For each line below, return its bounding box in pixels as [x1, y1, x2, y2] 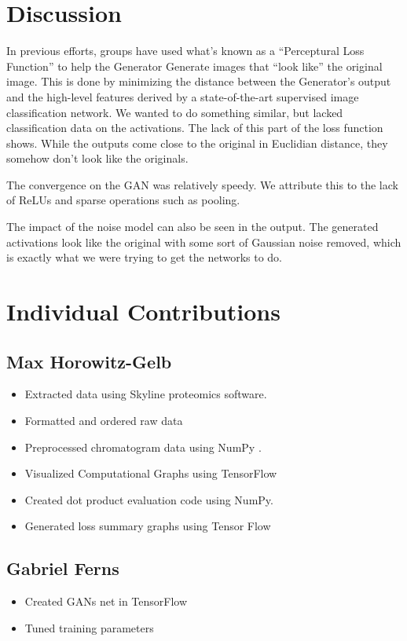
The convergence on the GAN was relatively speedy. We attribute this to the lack [6, 176, 398, 192]
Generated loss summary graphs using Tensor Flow [24, 518, 271, 534]
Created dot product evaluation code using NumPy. [24, 491, 273, 507]
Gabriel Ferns [6, 556, 119, 581]
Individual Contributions [6, 295, 280, 328]
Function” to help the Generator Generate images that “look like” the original [6, 57, 383, 74]
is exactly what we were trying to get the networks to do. [6, 249, 282, 266]
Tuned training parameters [24, 619, 154, 636]
